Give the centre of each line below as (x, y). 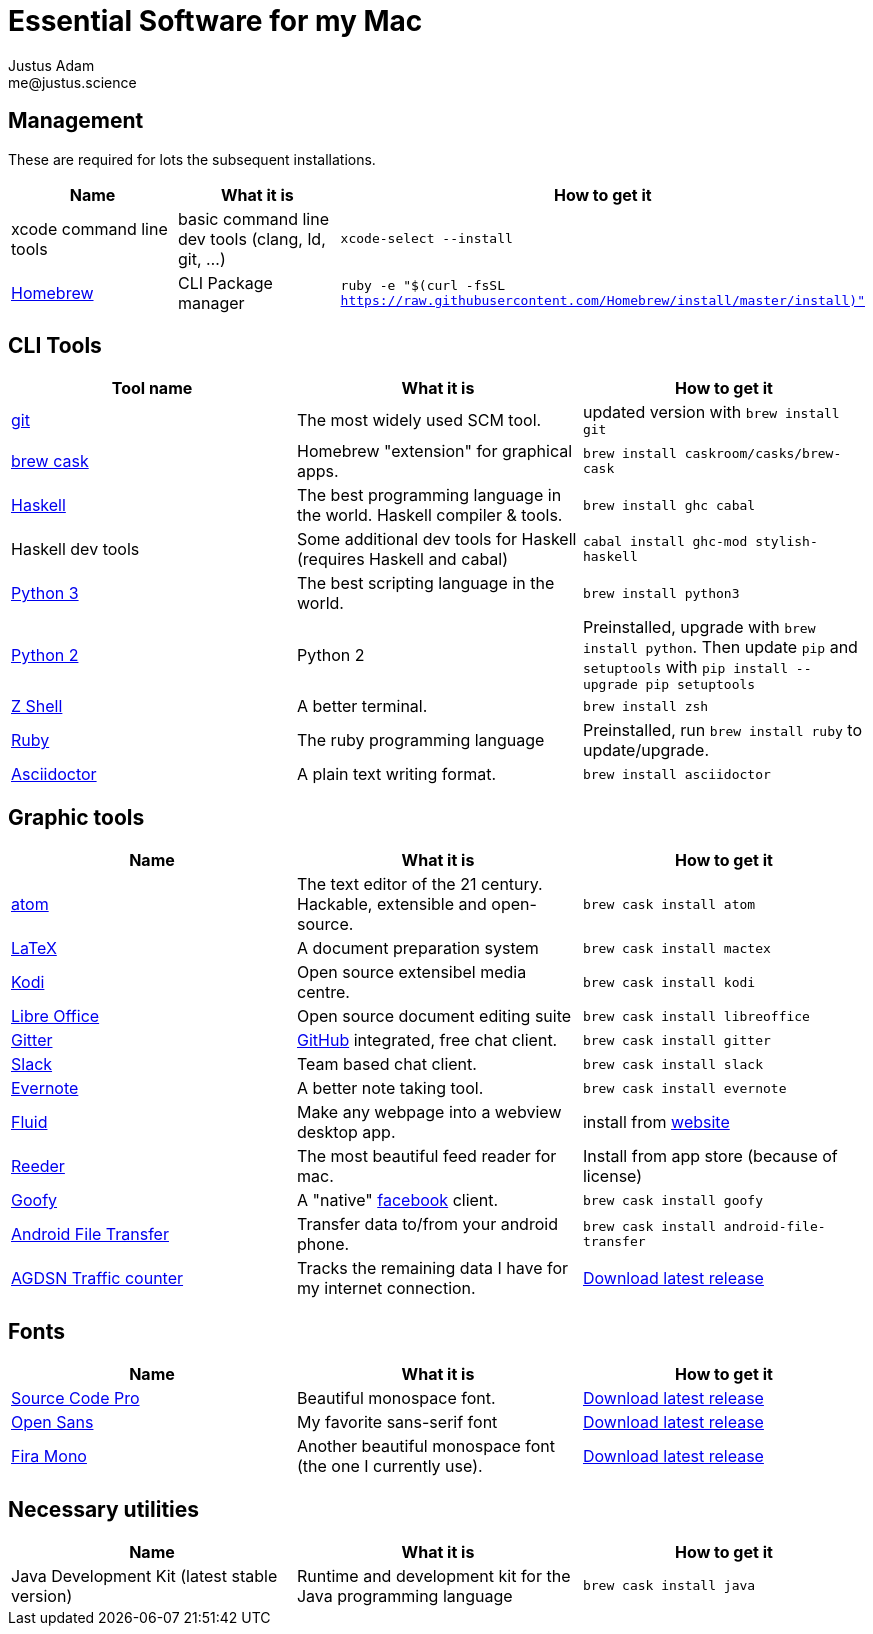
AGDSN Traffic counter (97, 1278)
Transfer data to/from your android (427, 1224)
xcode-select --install (426, 239)
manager (211, 302)
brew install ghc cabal (669, 505)
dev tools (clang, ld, (252, 238)
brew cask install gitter (676, 1040)
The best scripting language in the (425, 583)
